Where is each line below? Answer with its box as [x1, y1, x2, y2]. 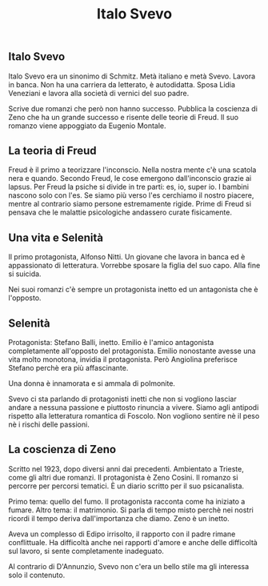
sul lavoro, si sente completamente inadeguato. [8, 546, 164, 556]
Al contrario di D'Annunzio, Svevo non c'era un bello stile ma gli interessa [8, 561, 250, 571]
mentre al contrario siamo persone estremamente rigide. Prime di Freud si [8, 199, 252, 209]
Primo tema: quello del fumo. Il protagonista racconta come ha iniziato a [8, 496, 246, 506]
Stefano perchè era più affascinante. [8, 363, 129, 373]
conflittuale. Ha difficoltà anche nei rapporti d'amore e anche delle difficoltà [8, 537, 258, 547]
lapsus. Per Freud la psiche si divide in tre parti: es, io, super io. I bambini [8, 182, 250, 192]
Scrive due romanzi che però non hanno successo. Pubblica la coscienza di [8, 103, 258, 113]
